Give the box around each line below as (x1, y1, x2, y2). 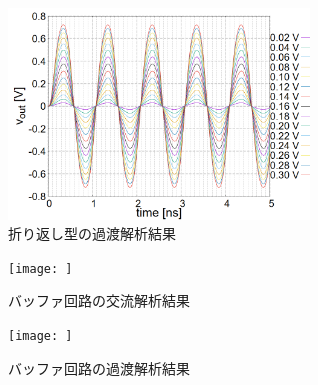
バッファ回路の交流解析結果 (8, 290, 190, 311)
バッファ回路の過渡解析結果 (8, 357, 190, 378)
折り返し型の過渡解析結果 (8, 223, 176, 244)
